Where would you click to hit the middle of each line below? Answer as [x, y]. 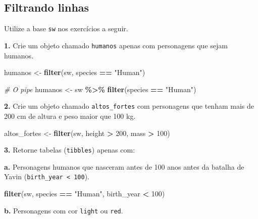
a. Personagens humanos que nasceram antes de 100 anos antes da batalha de [124, 166]
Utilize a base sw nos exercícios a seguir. [66, 28]
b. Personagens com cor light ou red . [64, 210]
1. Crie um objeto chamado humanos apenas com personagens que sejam [116, 45]
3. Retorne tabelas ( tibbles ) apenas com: [70, 150]
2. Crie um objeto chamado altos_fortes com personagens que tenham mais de [129, 106]
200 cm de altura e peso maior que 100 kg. [70, 116]
